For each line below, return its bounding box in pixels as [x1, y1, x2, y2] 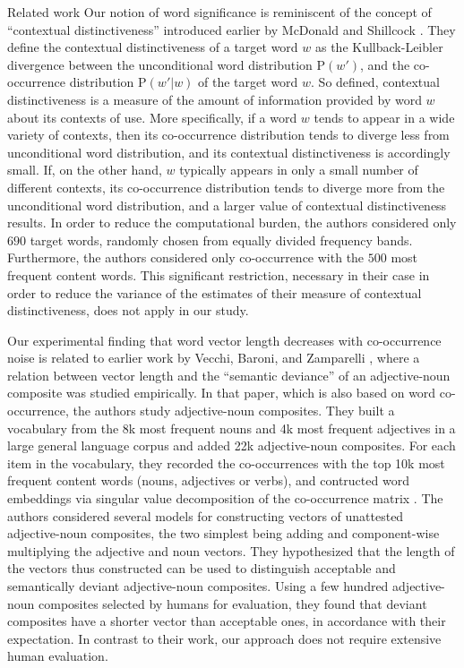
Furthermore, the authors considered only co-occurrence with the [7, 248, 365, 267]
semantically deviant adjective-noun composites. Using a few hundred [7, 577, 389, 595]
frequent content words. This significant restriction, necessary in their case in [7, 265, 430, 284]
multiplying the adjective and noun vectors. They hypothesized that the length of [7, 541, 455, 560]
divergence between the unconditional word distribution [7, 55, 313, 73]
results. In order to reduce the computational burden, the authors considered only [7, 213, 457, 232]
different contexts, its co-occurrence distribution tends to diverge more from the [7, 177, 445, 196]
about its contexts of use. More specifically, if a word [7, 107, 297, 126]
